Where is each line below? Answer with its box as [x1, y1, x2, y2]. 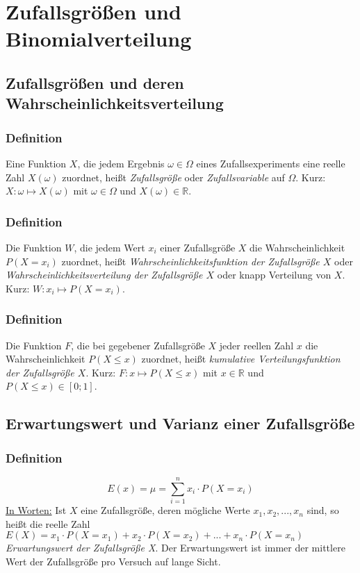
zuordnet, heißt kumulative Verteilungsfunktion [141, 351, 341, 366]
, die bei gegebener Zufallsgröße [71, 338, 205, 352]
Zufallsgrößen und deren [6, 72, 184, 93]
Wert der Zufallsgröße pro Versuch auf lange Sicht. [6, 554, 221, 568]
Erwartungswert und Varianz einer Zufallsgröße [6, 413, 355, 434]
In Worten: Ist [6, 503, 67, 517]
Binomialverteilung [6, 24, 192, 53]
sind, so [306, 503, 339, 517]
